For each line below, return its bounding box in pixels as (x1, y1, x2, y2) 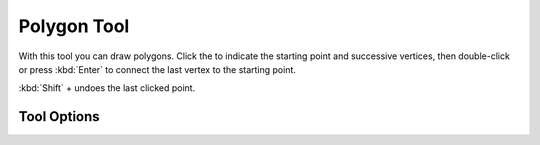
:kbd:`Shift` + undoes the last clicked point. (18, 82, 196, 94)
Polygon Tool (18, 15, 130, 37)
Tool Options (18, 108, 100, 125)
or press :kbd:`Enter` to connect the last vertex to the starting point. (18, 63, 297, 75)
